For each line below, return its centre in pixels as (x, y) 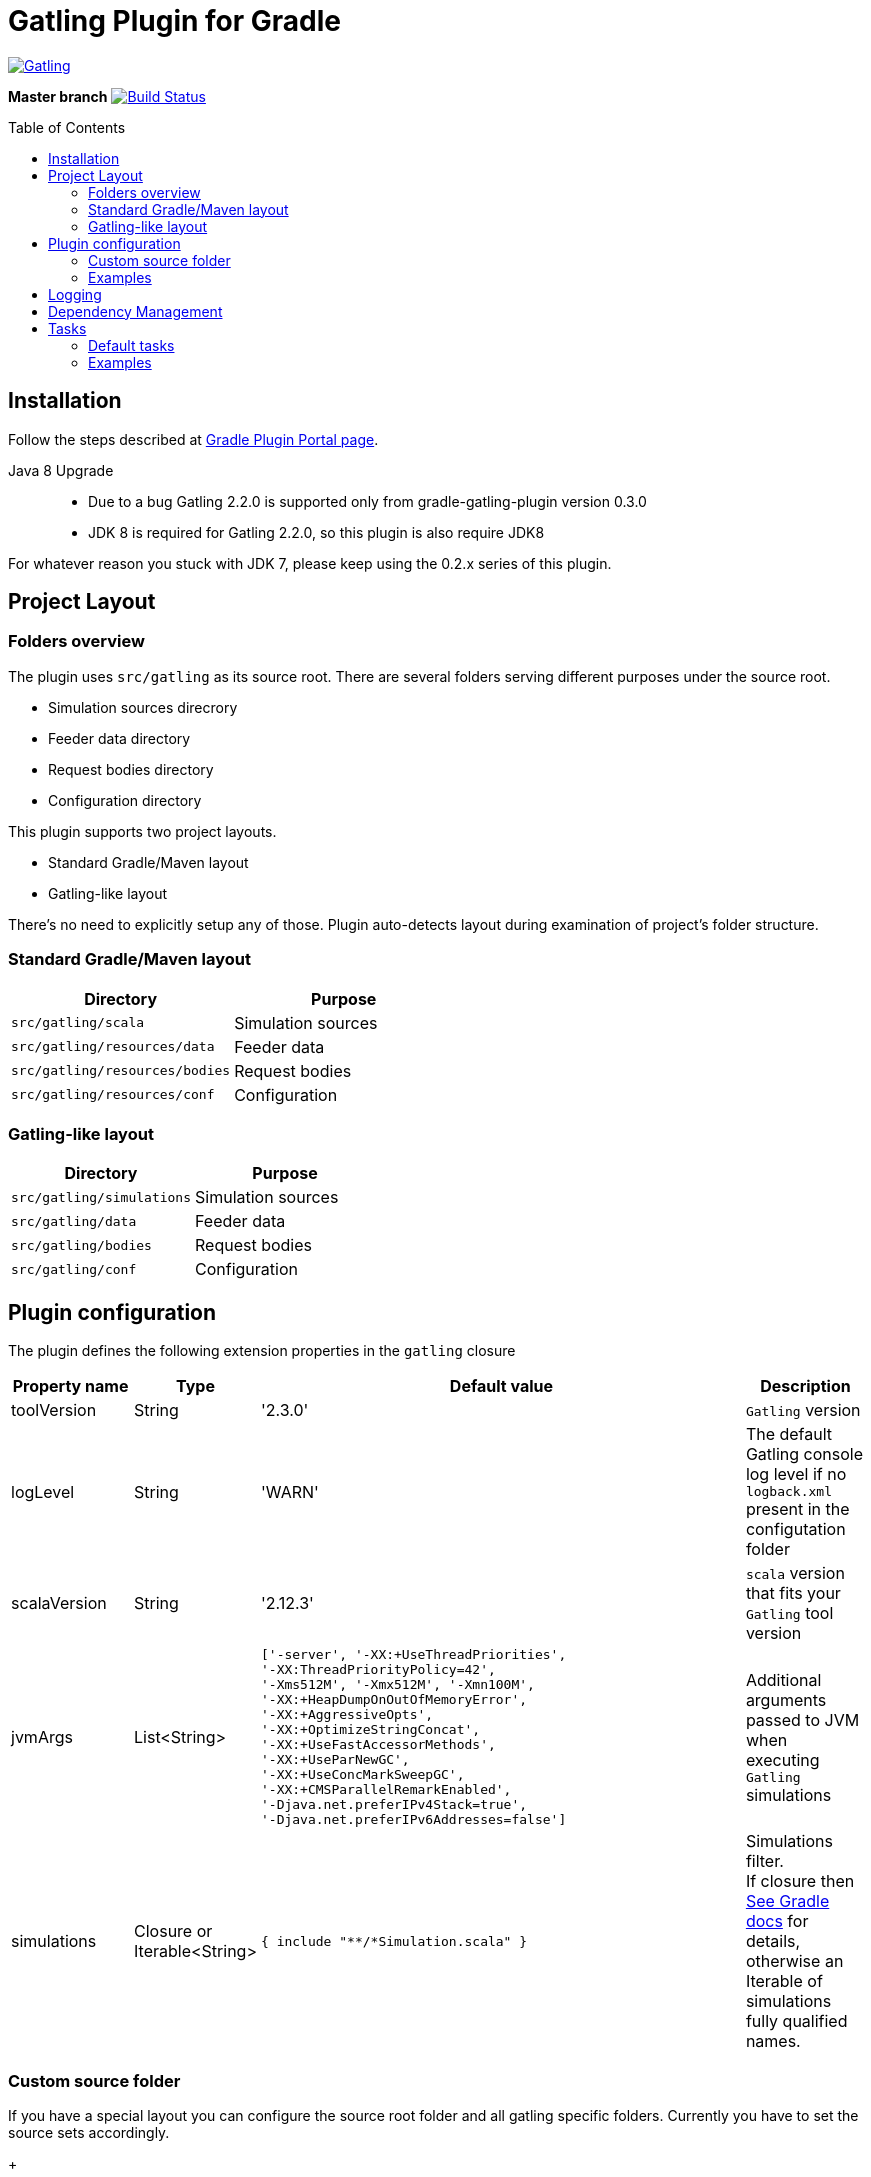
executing (782, 1759)
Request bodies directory (131, 769)
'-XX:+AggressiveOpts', (347, 1715)
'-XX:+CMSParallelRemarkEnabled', (386, 1790)
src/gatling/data (74, 1221)
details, (773, 1941)
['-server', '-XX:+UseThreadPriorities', (413, 1655)
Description (805, 1386)
